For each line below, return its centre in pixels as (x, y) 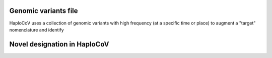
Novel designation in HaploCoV (59, 44)
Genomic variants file (44, 11)
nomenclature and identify (37, 29)
